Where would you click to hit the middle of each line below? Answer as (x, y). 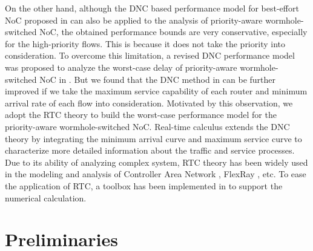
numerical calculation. (46, 197)
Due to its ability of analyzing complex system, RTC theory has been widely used (156, 162)
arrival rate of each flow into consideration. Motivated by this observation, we (149, 103)
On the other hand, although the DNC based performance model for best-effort (152, 8)
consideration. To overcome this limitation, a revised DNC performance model (150, 55)
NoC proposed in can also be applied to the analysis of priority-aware (134, 20)
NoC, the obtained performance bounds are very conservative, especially (173, 32)
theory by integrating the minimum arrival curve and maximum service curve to (153, 138)
